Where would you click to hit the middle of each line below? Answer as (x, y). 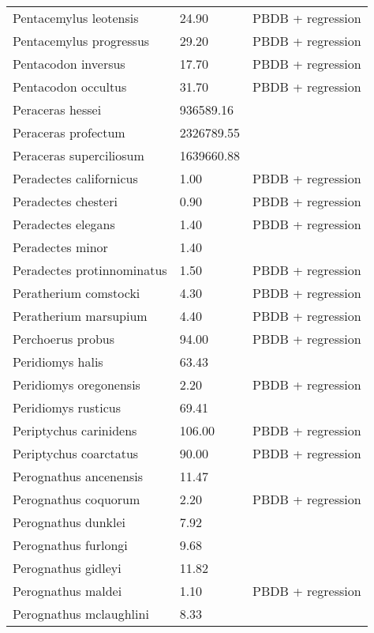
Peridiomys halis (58, 362)
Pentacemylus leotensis (76, 18)
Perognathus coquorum (77, 499)
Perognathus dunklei (69, 522)
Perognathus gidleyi (67, 568)
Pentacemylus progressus (81, 41)
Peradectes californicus (75, 178)
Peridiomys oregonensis (77, 384)
